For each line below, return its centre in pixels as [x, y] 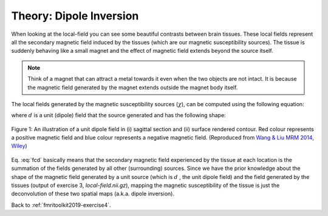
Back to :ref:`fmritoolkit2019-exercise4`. [61, 205]
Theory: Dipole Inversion [75, 16]
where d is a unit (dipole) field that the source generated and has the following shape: [118, 115]
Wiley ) [19, 146]
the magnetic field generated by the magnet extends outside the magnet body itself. [133, 87]
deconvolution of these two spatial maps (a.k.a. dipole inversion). [93, 194]
